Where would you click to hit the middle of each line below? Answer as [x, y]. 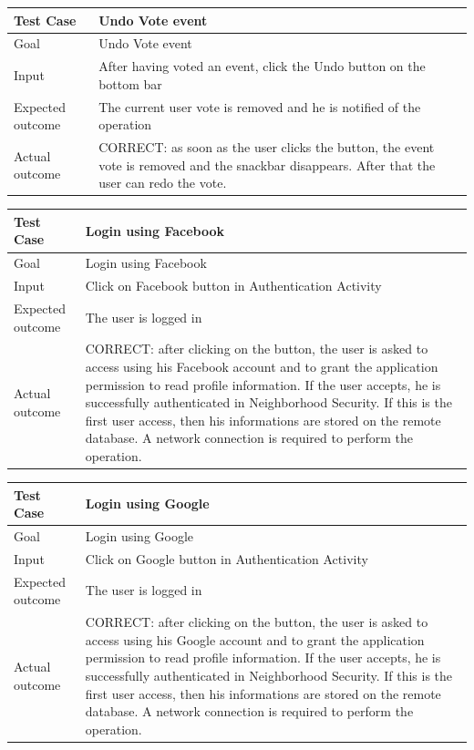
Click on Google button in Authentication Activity [227, 558]
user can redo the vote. [163, 183]
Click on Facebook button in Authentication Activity [233, 286]
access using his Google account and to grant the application [255, 639]
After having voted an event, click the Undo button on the [262, 66]
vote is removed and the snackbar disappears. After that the [267, 164]
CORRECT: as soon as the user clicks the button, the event [267, 147]
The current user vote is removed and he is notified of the [260, 106]
